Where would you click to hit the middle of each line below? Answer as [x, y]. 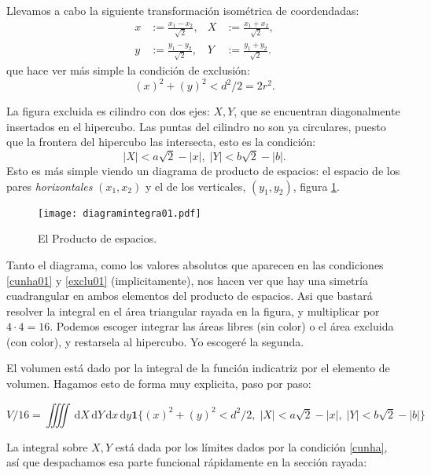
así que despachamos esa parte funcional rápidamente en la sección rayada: [187, 462]
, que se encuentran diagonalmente [317, 111]
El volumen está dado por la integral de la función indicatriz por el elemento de [198, 368]
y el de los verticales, [195, 186]
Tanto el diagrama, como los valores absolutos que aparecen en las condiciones [195, 264]
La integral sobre [47, 446]
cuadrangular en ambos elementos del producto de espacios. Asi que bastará [190, 296]
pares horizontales [50, 186]
